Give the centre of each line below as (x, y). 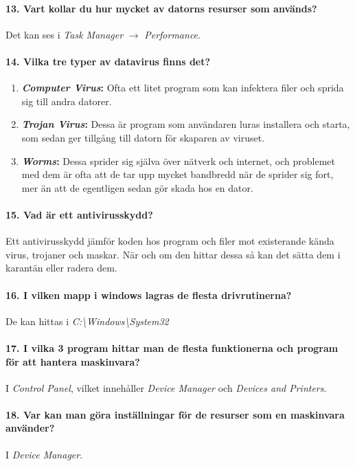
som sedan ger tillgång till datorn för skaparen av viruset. (143, 137)
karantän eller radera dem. (61, 268)
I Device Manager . (44, 454)
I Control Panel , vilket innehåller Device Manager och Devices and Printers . (166, 387)
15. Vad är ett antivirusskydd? (79, 214)
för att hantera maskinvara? (73, 361)
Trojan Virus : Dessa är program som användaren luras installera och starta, (186, 124)
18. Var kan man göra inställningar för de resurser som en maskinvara (175, 414)
